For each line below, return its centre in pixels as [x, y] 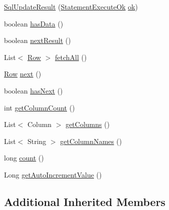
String [37, 141]
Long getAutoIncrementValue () [53, 174]
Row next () [23, 74]
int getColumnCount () [39, 107]
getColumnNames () [91, 141]
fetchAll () [71, 57]
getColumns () [88, 124]
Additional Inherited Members [85, 201]
